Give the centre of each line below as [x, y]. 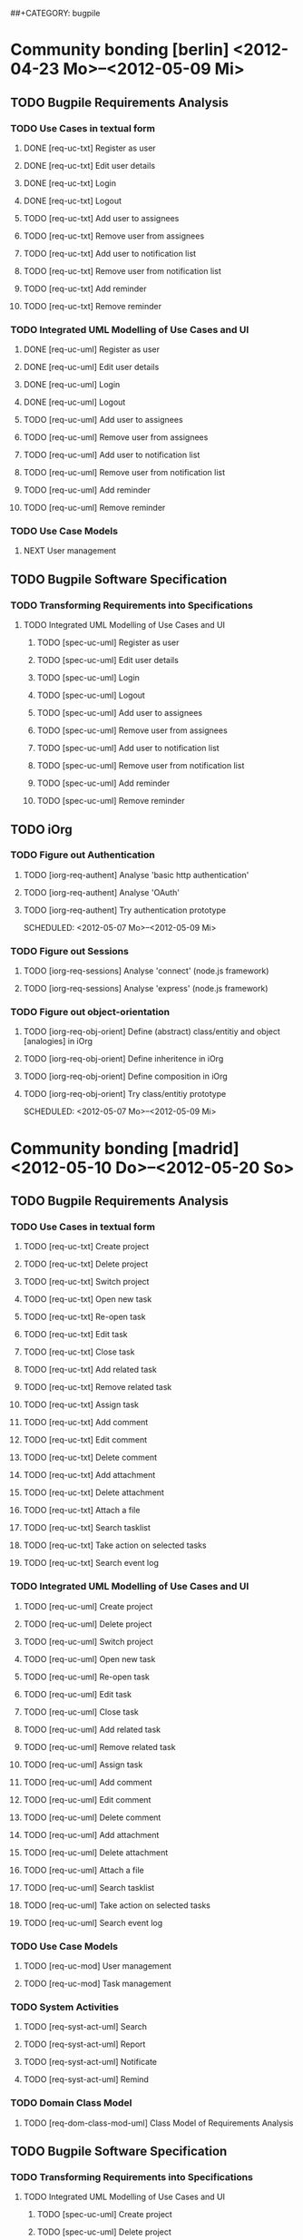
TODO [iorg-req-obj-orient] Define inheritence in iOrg [123, 1059]
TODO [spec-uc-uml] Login [88, 678]
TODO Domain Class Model [71, 2103]
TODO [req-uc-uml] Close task [81, 1712]
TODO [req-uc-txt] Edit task [75, 1335]
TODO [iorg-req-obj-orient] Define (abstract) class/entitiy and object [151, 1032]
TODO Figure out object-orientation [90, 1012]
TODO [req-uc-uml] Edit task [78, 1694]
